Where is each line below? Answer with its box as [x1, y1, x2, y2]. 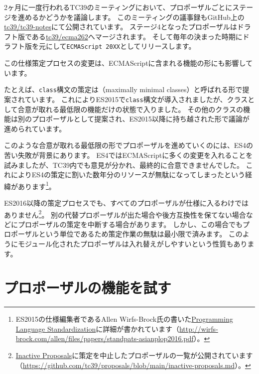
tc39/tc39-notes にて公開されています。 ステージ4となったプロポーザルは [4, 21, 237, 32]
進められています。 [4, 123, 66, 133]
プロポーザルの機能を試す [4, 277, 171, 298]
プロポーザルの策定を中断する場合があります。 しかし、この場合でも [17, 219, 243, 229]
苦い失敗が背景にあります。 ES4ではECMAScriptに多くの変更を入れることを [4, 149, 253, 160]
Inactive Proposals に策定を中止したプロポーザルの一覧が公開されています [15, 350, 253, 361]
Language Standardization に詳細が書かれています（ [15, 323, 179, 334]
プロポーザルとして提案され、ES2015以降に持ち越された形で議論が [31, 114, 250, 124]
